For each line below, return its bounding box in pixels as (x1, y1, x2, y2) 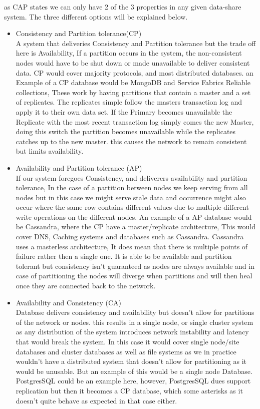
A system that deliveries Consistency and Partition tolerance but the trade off (16, 38, 256, 48)
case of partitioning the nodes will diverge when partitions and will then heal (16, 270, 252, 281)
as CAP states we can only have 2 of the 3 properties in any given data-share (4, 2, 241, 12)
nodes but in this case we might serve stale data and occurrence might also (16, 192, 246, 202)
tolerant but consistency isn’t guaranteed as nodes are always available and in (16, 260, 254, 271)
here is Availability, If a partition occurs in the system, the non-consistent (16, 48, 242, 58)
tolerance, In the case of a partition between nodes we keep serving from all (16, 182, 248, 193)
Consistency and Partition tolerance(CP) (16, 28, 142, 39)
